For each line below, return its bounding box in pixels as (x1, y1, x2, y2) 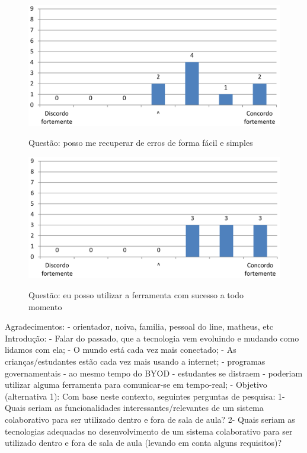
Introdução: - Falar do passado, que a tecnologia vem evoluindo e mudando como (5, 331, 299, 344)
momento (28, 300, 62, 312)
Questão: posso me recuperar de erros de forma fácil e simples (28, 136, 253, 149)
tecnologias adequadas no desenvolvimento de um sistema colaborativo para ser (5, 425, 293, 437)
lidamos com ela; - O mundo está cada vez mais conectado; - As (5, 343, 236, 356)
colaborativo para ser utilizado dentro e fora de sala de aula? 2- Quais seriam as (5, 413, 295, 425)
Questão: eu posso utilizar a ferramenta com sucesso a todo (28, 289, 244, 301)
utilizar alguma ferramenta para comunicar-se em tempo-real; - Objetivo (5, 378, 267, 391)
